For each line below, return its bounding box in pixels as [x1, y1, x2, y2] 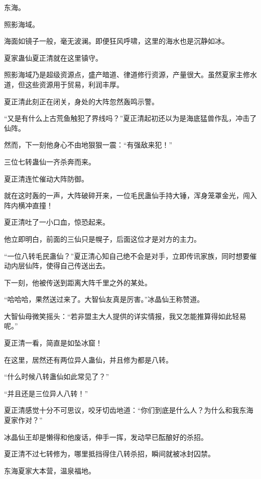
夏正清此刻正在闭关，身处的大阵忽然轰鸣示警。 [4, 96, 159, 106]
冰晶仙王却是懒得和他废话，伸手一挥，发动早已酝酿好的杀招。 [4, 431, 208, 442]
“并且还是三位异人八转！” [4, 388, 88, 398]
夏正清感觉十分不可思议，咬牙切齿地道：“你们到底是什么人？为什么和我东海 [4, 405, 253, 415]
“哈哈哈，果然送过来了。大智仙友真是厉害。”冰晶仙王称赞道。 [4, 294, 204, 304]
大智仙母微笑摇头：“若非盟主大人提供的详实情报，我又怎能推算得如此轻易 [4, 310, 246, 321]
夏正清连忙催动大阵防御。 [4, 173, 88, 184]
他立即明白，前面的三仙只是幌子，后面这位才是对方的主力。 [4, 233, 201, 244]
